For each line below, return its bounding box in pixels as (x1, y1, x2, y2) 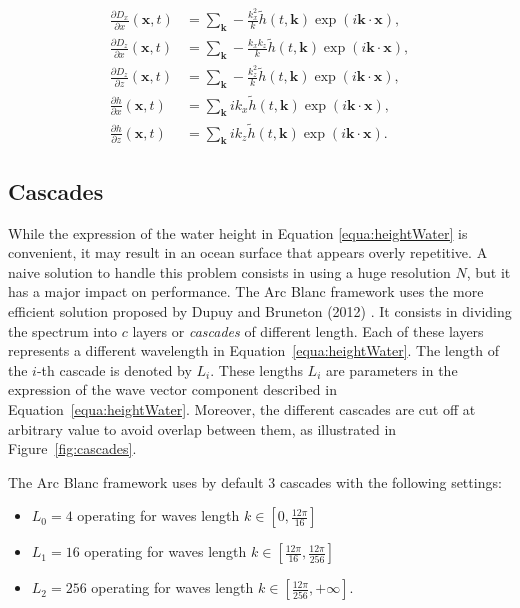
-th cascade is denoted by (36, 359, 192, 380)
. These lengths (210, 359, 303, 380)
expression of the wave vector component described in (8, 379, 337, 400)
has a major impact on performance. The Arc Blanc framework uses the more (8, 281, 484, 302)
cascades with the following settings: (279, 471, 502, 492)
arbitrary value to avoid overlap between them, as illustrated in (8, 418, 397, 439)
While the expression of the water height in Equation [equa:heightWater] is (8, 222, 468, 243)
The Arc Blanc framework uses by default (8, 471, 264, 492)
